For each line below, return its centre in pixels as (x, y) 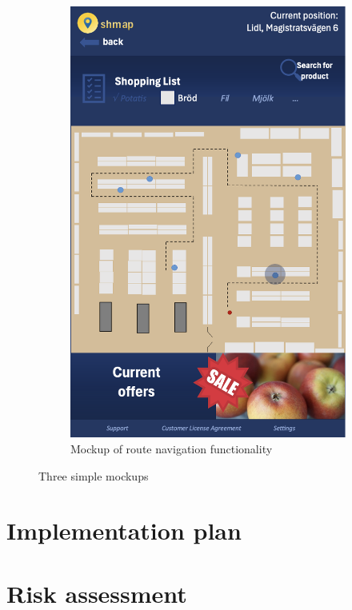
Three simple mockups (94, 475)
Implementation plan (124, 530)
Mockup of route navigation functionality (172, 449)
